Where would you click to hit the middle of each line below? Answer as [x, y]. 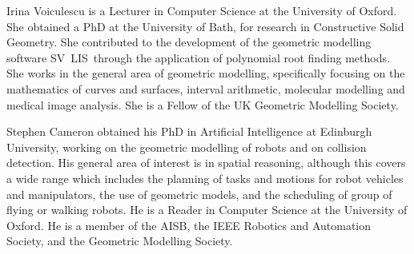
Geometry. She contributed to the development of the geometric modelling [189, 42]
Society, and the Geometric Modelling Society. [120, 241]
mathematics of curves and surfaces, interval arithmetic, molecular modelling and [206, 88]
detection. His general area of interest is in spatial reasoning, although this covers [206, 163]
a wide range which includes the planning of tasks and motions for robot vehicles [205, 178]
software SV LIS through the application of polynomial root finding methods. [198, 57]
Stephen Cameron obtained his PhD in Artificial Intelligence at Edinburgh [189, 131]
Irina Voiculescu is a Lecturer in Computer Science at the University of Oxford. [202, 10]
